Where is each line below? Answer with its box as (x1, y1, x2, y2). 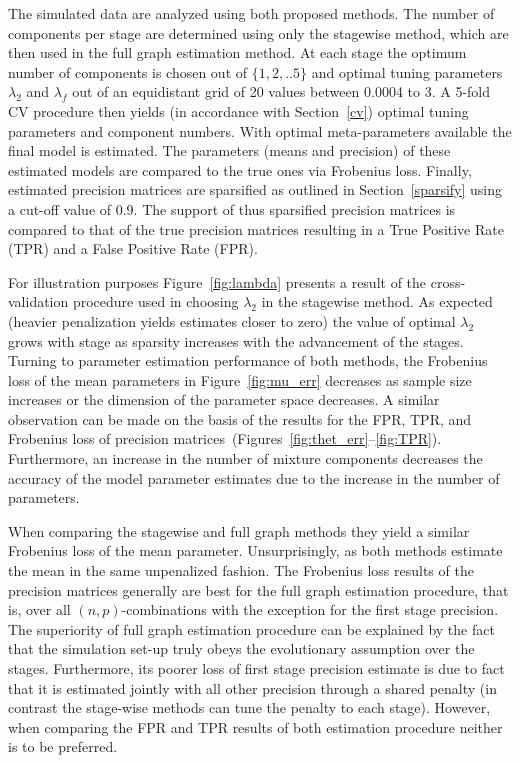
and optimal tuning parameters (311, 61, 503, 82)
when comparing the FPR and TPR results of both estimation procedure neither (8, 716, 503, 737)
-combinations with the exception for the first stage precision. (121, 599, 499, 620)
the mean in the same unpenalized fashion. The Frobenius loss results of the (8, 560, 474, 581)
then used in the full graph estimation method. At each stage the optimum (8, 42, 467, 63)
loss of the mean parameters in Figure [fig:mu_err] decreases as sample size (8, 369, 472, 390)
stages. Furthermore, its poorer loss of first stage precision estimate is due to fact (8, 658, 505, 678)
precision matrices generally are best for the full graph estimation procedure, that (8, 579, 509, 600)
